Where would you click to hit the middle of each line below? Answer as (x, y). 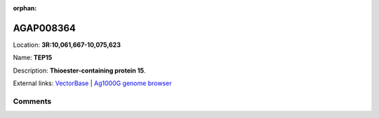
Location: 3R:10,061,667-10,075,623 (67, 45)
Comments (32, 101)
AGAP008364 (45, 28)
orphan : (25, 8)
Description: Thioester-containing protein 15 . (80, 71)
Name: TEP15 (33, 58)
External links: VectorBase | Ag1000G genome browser (92, 83)
